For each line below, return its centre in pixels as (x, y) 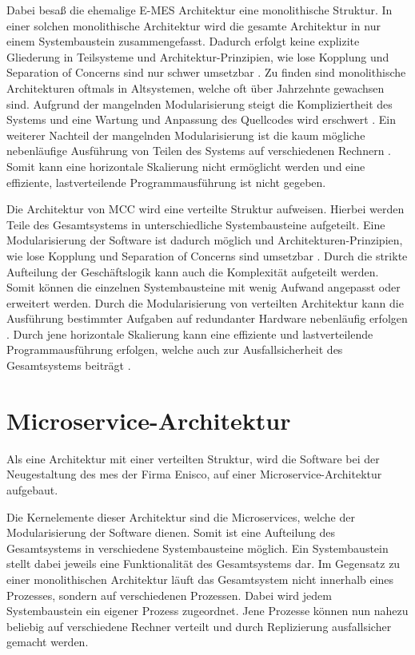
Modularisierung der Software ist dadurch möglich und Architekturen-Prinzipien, (205, 240)
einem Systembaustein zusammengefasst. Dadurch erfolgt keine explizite (183, 41)
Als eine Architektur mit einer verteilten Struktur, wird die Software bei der (193, 458)
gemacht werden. (48, 642)
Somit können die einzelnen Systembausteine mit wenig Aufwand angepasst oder (204, 287)
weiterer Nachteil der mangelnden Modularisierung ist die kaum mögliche (186, 135)
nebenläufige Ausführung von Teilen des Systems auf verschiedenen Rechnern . (199, 151)
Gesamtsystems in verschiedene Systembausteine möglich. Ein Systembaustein (198, 548)
